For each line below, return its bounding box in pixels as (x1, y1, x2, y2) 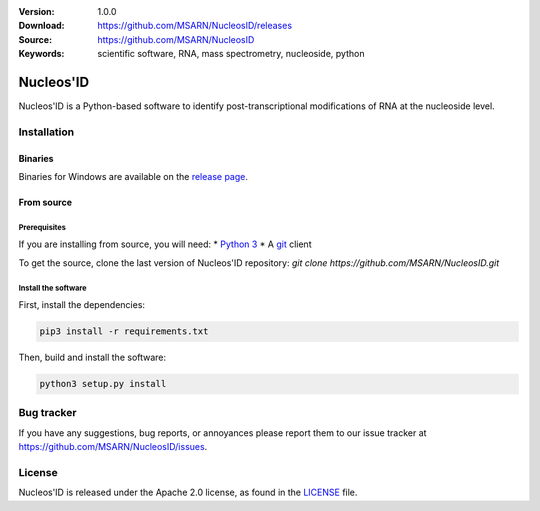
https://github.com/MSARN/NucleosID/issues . (18, 441, 208, 453)
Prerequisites (18, 222, 67, 232)
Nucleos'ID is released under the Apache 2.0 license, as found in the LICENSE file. (18, 486, 358, 499)
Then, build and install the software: (18, 351, 167, 364)
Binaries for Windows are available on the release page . (18, 171, 249, 183)
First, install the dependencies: (18, 299, 145, 311)
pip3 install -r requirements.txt (39, 326, 209, 337)
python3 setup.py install (39, 378, 167, 390)
